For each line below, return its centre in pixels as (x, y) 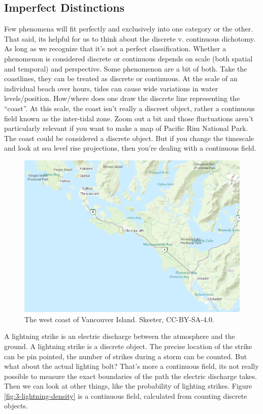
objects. (16, 406)
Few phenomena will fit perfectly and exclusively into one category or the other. (129, 29)
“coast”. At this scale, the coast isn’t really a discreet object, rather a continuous (129, 108)
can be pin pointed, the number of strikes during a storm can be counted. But (126, 356)
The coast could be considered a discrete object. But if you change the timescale (129, 138)
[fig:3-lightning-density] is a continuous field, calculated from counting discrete (126, 395)
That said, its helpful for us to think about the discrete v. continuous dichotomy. (130, 38)
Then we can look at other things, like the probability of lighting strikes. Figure (128, 386)
